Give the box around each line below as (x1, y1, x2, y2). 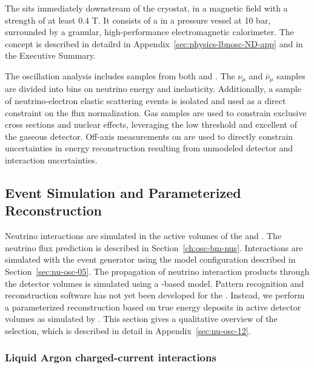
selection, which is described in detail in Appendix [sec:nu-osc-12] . (5, 324, 251, 337)
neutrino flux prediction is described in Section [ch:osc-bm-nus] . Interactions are (5, 241, 303, 254)
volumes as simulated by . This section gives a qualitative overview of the (5, 312, 278, 325)
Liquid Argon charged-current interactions (5, 350, 216, 365)
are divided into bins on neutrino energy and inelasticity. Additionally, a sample (5, 82, 301, 95)
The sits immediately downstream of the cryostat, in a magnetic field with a (5, 2, 288, 14)
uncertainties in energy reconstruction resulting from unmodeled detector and (5, 142, 293, 154)
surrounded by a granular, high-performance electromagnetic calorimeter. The (5, 25, 294, 38)
